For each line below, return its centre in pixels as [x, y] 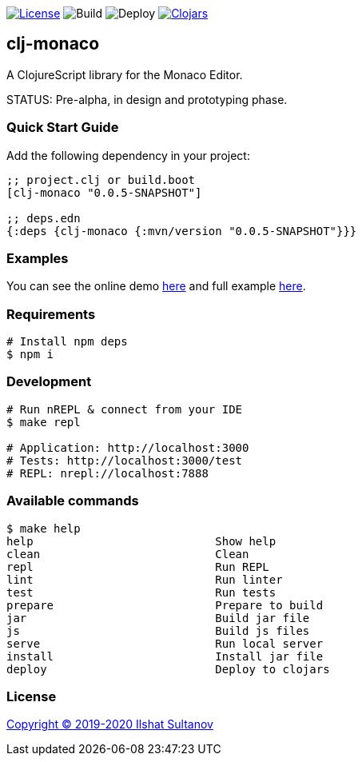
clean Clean [128, 554]
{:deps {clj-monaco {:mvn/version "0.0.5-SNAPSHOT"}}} [182, 231]
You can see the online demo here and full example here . [156, 286]
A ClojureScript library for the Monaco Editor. [125, 74]
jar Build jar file [158, 618]
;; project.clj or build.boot [101, 180]
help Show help [141, 541]
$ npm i [30, 355]
